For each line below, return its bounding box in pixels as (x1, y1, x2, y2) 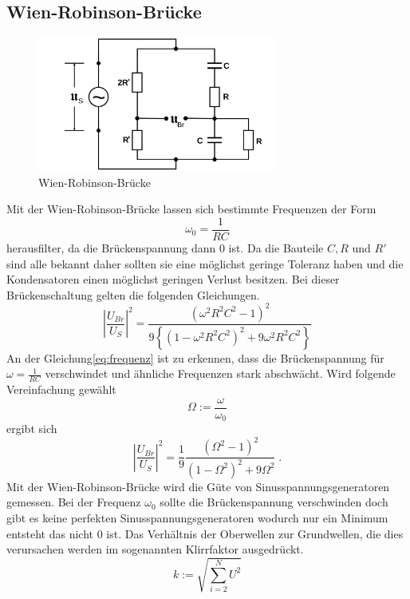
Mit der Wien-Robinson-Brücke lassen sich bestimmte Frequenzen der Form (6, 200, 376, 217)
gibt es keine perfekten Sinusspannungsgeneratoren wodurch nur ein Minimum (6, 509, 388, 526)
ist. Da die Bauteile (228, 239, 324, 256)
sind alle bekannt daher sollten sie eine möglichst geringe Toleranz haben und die (6, 255, 404, 272)
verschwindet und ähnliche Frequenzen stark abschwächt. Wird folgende (45, 365, 396, 382)
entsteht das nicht (6, 525, 94, 541)
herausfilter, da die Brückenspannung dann (6, 239, 216, 256)
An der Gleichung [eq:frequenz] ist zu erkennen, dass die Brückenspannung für (6, 349, 384, 366)
